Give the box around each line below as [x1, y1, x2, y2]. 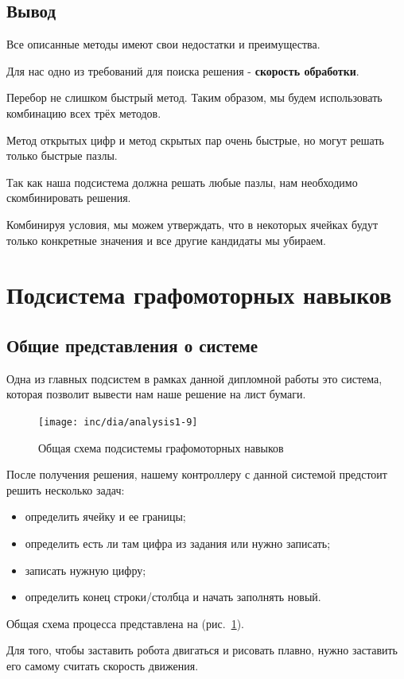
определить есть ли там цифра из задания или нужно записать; [25, 534, 331, 551]
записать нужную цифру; [25, 561, 146, 578]
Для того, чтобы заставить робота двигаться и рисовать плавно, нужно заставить [6, 642, 398, 658]
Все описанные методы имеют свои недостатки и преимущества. [6, 36, 320, 52]
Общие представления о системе [6, 332, 258, 357]
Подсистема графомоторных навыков [6, 278, 392, 311]
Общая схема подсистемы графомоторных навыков [38, 439, 284, 456]
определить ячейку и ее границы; [25, 508, 186, 525]
